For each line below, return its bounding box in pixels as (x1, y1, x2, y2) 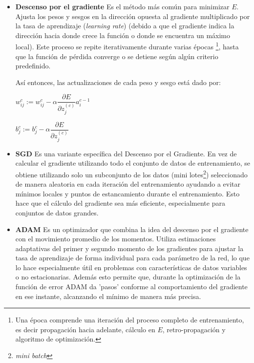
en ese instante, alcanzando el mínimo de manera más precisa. (15, 291, 201, 301)
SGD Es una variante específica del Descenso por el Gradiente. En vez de (15, 148, 237, 158)
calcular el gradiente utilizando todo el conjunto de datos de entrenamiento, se (15, 158, 250, 168)
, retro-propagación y (162, 324, 226, 334)
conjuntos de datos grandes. (15, 207, 99, 217)
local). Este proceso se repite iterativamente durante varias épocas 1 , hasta (15, 40, 239, 52)
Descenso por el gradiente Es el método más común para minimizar (15, 1, 230, 11)
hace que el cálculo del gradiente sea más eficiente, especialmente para (15, 198, 225, 208)
